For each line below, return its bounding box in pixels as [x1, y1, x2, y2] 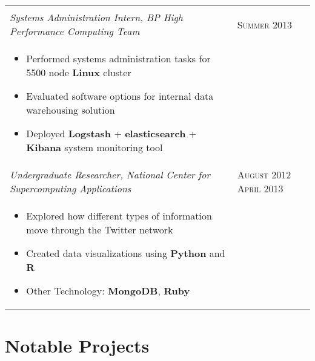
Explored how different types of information [26, 209, 212, 223]
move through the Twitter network [26, 223, 173, 236]
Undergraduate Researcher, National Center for [10, 167, 211, 181]
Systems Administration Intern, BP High [10, 10, 183, 24]
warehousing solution [26, 103, 115, 117]
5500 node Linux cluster [26, 65, 131, 79]
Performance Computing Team [10, 24, 140, 38]
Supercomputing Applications [10, 181, 131, 195]
